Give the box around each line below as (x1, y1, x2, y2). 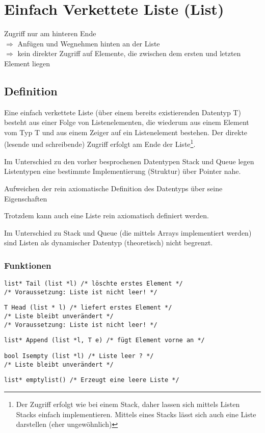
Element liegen (4, 58, 50, 68)
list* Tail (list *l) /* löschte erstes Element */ (4, 280, 183, 288)
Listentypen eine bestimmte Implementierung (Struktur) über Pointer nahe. (4, 166, 241, 176)
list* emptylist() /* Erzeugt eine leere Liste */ (4, 376, 179, 384)
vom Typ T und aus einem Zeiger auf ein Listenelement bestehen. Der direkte (4, 126, 248, 137)
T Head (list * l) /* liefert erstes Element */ (4, 304, 172, 312)
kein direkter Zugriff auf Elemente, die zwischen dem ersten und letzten (17, 48, 241, 59)
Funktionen (4, 259, 51, 271)
